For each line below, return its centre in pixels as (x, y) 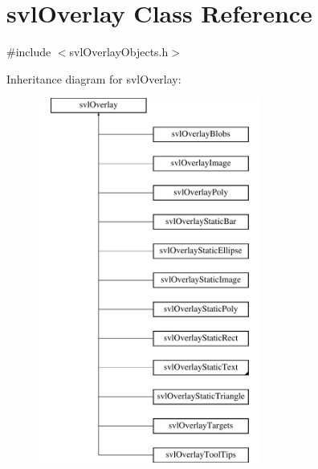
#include (29, 52)
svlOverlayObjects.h (119, 52)
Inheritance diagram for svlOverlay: (94, 78)
